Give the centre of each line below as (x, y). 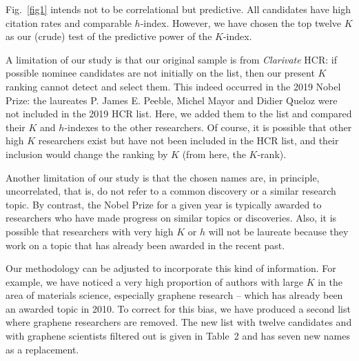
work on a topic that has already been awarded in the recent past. (145, 245)
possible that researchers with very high (90, 231)
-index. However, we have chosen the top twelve (241, 22)
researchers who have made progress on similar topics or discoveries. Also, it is (171, 218)
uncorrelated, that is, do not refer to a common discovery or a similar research (171, 191)
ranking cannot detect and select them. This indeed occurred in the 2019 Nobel (173, 86)
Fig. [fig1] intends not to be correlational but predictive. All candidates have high (178, 9)
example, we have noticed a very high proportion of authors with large (154, 281)
